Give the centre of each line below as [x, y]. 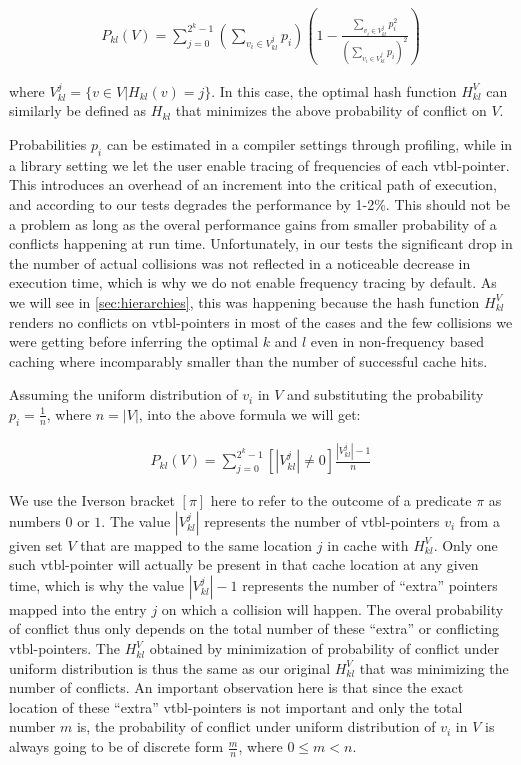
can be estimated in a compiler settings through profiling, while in [309, 144]
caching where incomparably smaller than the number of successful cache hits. [248, 360]
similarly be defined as [78, 110]
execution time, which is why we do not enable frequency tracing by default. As [253, 282]
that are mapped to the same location [196, 544]
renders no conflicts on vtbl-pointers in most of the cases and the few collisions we [261, 321]
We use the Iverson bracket [92, 500]
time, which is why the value [97, 584]
